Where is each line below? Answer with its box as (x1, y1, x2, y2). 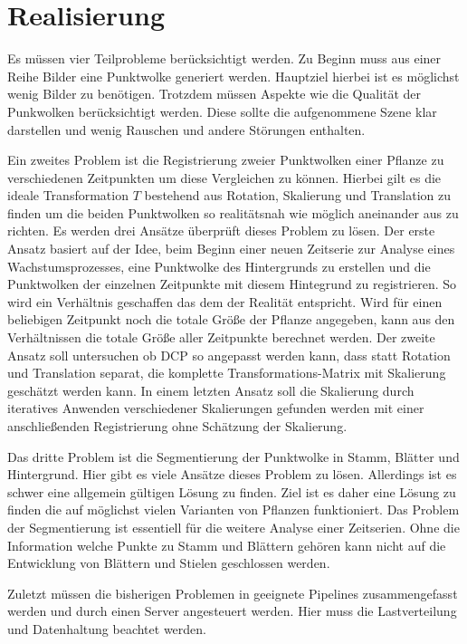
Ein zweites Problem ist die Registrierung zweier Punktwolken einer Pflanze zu (7, 150, 444, 169)
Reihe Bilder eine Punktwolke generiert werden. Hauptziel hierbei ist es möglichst (7, 66, 460, 85)
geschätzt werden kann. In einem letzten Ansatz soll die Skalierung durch (7, 380, 415, 399)
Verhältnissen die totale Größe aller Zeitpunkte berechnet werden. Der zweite (7, 328, 435, 347)
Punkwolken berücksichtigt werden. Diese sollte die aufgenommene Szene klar (7, 101, 437, 120)
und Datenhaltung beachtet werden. (7, 619, 206, 638)
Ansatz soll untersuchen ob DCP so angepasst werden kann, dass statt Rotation (7, 345, 451, 364)
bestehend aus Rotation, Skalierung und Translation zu (144, 186, 451, 205)
